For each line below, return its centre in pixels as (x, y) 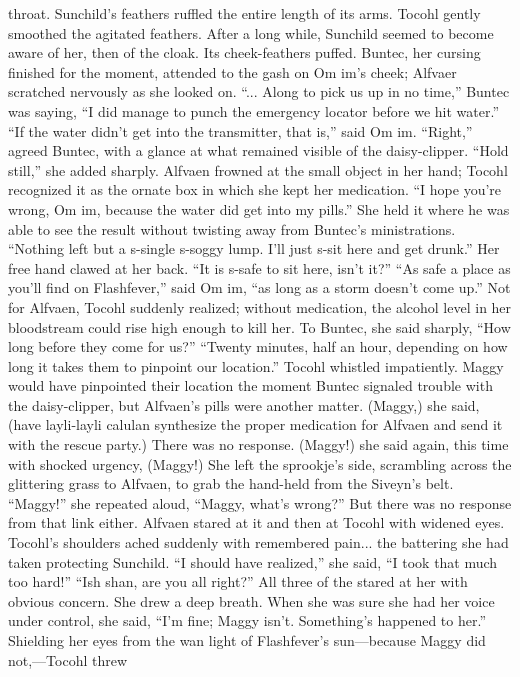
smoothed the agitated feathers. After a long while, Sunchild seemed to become (251, 32)
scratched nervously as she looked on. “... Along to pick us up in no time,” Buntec (259, 91)
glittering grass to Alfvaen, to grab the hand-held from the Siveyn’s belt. (231, 483)
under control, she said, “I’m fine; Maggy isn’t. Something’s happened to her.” (247, 620)
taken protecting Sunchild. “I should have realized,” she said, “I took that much (253, 561)
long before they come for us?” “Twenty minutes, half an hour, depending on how (258, 346)
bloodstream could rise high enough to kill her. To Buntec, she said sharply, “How (259, 326)
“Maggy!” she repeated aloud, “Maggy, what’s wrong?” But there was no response (260, 502)
